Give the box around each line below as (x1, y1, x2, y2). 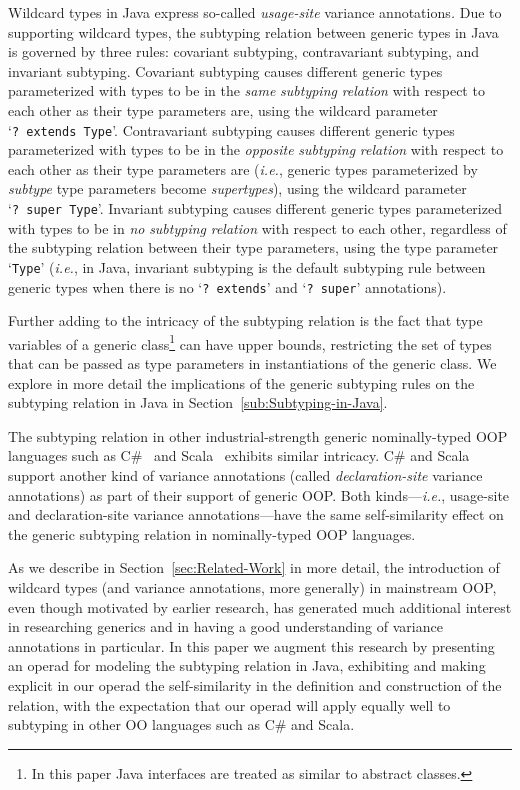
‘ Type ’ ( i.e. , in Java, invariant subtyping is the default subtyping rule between (8, 256, 486, 277)
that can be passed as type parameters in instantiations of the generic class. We (8, 353, 497, 373)
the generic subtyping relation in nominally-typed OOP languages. (8, 523, 416, 544)
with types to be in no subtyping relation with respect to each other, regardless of (8, 217, 507, 238)
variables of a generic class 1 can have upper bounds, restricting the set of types (8, 330, 492, 354)
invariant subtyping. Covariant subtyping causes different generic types (8, 60, 443, 81)
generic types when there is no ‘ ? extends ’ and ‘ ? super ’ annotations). (8, 276, 447, 297)
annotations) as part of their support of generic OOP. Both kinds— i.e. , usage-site (8, 484, 510, 505)
